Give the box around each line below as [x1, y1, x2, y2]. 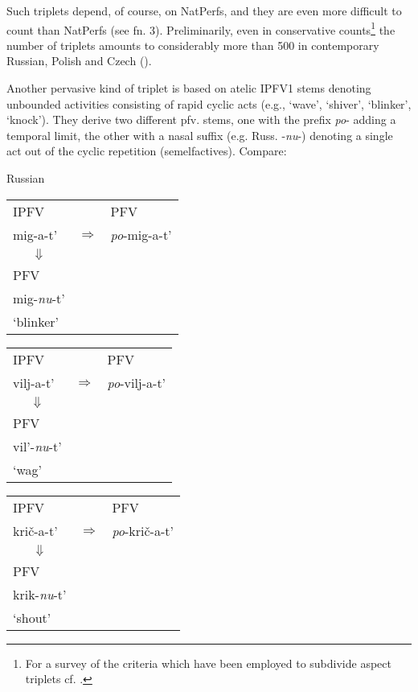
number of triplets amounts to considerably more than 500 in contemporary [6, 36, 379, 53]
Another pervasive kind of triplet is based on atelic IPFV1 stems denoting [6, 80, 371, 97]
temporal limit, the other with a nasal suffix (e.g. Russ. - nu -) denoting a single [6, 126, 393, 143]
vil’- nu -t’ [13, 436, 62, 455]
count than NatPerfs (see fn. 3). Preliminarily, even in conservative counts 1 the [6, 19, 395, 38]
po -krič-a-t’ [112, 521, 174, 540]
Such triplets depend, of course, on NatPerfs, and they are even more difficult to [6, 2, 402, 19]
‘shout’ [13, 608, 51, 627]
